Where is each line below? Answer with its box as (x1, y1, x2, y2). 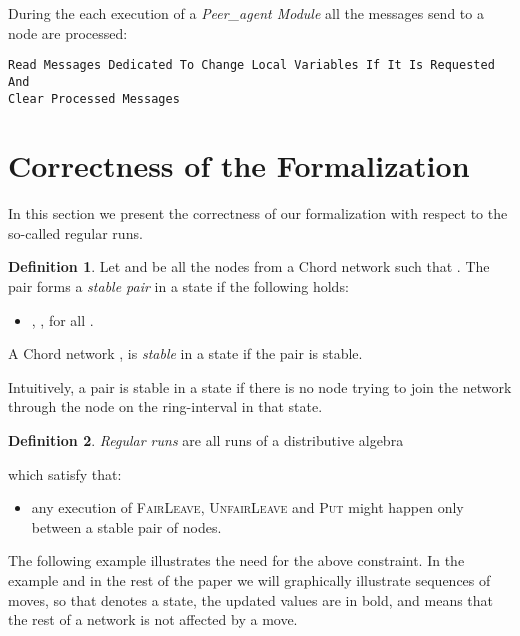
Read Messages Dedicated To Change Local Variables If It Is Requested (8, 58, 495, 73)
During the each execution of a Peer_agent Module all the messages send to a (8, 3, 484, 23)
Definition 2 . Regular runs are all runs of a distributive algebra (8, 430, 404, 451)
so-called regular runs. (8, 222, 143, 243)
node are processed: (8, 22, 128, 43)
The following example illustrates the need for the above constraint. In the (8, 550, 465, 571)
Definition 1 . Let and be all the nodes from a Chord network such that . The (8, 256, 490, 277)
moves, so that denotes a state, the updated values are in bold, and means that (8, 589, 494, 610)
